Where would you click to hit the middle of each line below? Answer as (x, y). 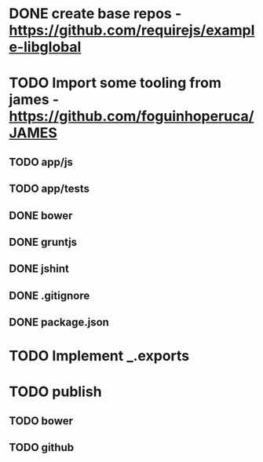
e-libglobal (45, 47)
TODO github (41, 447)
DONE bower (41, 216)
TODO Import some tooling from (115, 83)
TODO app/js (41, 162)
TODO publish (55, 392)
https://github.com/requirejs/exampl (132, 30)
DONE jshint (39, 269)
